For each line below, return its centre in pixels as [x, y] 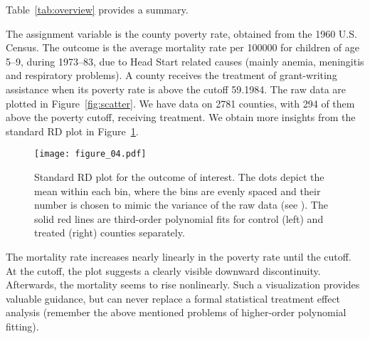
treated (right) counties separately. [110, 233]
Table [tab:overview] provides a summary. [97, 9]
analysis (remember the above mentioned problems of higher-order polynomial [176, 312]
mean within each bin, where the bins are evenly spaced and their [178, 191]
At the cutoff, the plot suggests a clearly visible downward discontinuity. [163, 270]
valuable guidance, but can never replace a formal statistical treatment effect [173, 298]
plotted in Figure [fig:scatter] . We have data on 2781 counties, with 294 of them [180, 103]
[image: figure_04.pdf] [90, 154]
